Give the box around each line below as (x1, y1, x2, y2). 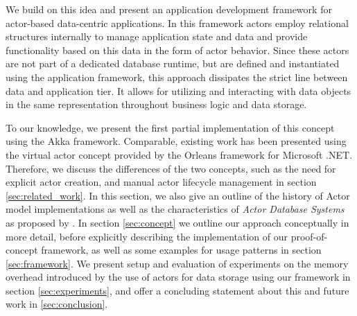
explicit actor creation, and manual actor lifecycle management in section (6, 175, 317, 189)
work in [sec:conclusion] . (6, 297, 108, 311)
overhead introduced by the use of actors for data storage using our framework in (6, 270, 351, 284)
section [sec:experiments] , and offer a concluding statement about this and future (6, 283, 349, 297)
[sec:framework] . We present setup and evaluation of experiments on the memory (6, 256, 349, 270)
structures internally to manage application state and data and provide (6, 29, 308, 44)
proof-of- (290, 229, 328, 243)
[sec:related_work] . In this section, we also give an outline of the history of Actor (6, 188, 350, 202)
